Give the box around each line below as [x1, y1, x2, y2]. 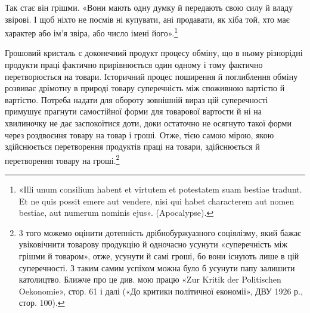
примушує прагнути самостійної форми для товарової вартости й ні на [5, 105, 262, 117]
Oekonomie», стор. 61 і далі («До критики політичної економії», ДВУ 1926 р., [18, 284, 303, 297]
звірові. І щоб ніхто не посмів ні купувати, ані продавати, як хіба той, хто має [5, 13, 290, 25]
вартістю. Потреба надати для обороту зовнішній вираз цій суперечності [5, 93, 268, 106]
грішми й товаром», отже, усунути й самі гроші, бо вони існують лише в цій [18, 250, 299, 262]
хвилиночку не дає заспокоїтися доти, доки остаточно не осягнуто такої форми [5, 117, 292, 129]
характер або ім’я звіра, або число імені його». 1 [5, 25, 178, 39]
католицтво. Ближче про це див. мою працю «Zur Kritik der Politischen [18, 273, 281, 286]
